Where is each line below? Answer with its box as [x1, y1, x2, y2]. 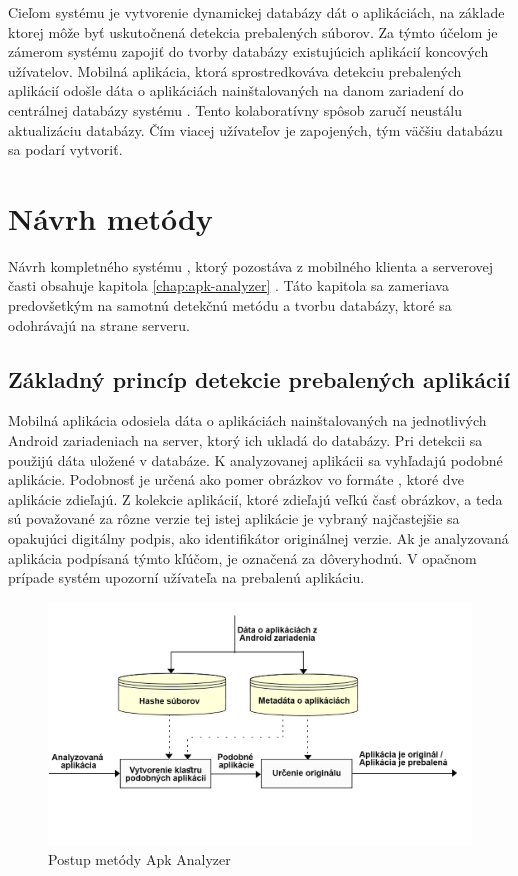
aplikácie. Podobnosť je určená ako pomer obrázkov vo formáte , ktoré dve [8, 469, 464, 490]
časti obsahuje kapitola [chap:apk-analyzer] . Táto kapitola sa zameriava [8, 275, 449, 296]
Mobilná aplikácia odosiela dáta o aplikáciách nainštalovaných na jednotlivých [8, 410, 487, 431]
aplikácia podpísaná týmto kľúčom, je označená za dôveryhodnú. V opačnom [8, 547, 477, 568]
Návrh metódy [8, 197, 213, 238]
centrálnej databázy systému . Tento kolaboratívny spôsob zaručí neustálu [8, 99, 462, 120]
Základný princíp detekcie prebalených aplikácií [8, 363, 511, 394]
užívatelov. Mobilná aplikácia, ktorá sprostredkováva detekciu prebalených [8, 60, 462, 81]
